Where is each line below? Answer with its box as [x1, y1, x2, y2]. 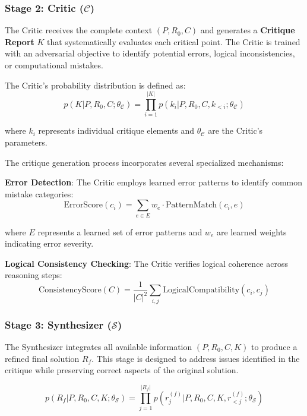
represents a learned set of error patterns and [37, 225, 202, 238]
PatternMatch [165, 201, 217, 210]
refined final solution [5, 352, 80, 364]
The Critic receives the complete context [5, 24, 153, 36]
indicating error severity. [5, 237, 94, 250]
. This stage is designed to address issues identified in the [91, 352, 300, 364]
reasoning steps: [5, 269, 62, 281]
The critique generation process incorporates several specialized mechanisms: [5, 156, 284, 168]
